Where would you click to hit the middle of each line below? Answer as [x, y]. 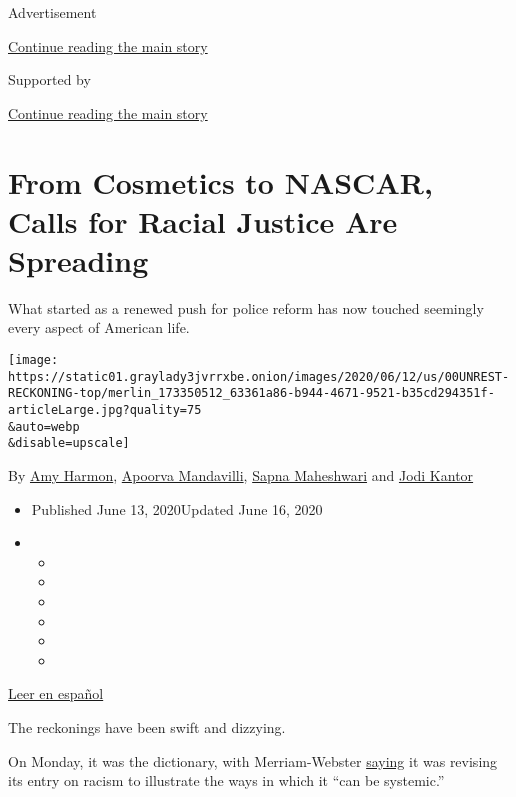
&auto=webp [44, 426]
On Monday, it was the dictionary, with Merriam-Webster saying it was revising [253, 760]
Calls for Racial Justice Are [203, 220]
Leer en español [56, 693]
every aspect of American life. [99, 327]
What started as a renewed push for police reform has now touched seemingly [246, 307]
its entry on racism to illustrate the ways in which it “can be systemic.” [226, 780]
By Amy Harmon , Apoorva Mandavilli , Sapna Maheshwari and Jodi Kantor [241, 475]
